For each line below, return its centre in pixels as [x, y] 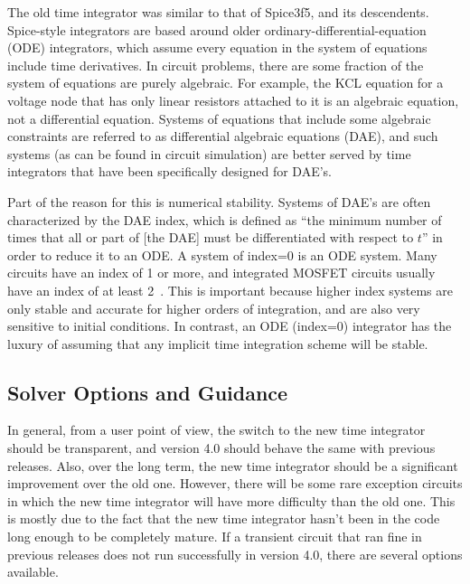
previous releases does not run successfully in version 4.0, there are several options [235, 554]
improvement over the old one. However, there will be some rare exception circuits [235, 483]
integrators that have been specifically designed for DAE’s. [169, 171]
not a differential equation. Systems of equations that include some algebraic [219, 118]
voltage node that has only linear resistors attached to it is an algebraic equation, [233, 100]
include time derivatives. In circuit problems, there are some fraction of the [216, 65]
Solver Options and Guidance [148, 392]
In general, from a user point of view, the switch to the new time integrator [216, 430]
